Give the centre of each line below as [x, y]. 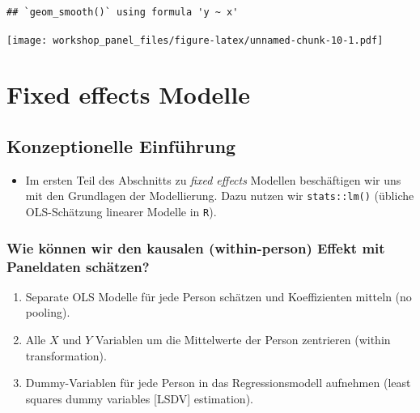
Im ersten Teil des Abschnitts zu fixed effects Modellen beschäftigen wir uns [213, 179]
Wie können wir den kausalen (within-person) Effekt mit [196, 247]
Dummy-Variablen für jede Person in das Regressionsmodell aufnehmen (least [218, 383]
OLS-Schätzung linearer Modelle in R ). [121, 212]
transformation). [66, 355]
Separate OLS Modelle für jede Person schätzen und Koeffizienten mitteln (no [218, 296]
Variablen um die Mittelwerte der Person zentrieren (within [243, 340]
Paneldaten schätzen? [78, 266]
